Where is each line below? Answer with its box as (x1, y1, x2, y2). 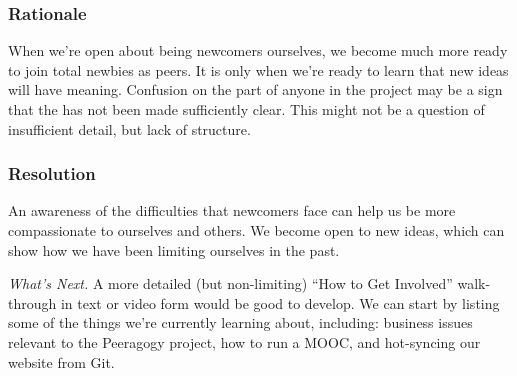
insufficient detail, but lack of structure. (8, 118, 251, 139)
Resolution (8, 161, 96, 186)
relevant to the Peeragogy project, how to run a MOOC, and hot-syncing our (8, 331, 481, 352)
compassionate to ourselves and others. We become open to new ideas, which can (8, 220, 505, 240)
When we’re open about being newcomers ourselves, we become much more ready (8, 40, 508, 61)
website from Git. (8, 351, 115, 372)
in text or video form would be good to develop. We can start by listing (60, 292, 500, 313)
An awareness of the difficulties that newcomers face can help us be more (8, 200, 456, 221)
